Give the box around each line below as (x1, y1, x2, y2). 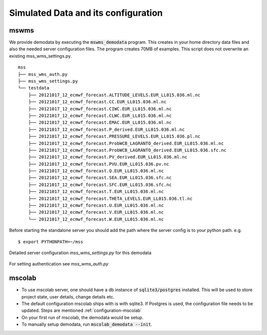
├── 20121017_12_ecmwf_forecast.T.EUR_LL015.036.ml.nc (28, 189, 164, 194)
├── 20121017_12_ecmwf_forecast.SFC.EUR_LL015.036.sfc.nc (28, 182, 172, 187)
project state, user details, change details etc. (21, 294, 115, 299)
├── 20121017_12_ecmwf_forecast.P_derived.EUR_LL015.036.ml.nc (28, 126, 185, 132)
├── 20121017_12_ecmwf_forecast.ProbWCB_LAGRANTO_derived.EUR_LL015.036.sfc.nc (28, 147, 227, 153)
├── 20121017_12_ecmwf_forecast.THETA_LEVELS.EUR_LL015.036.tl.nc (28, 195, 193, 201)
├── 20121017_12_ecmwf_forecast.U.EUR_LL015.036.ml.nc (28, 203, 164, 208)
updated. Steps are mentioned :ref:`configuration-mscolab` (21, 307, 142, 313)
